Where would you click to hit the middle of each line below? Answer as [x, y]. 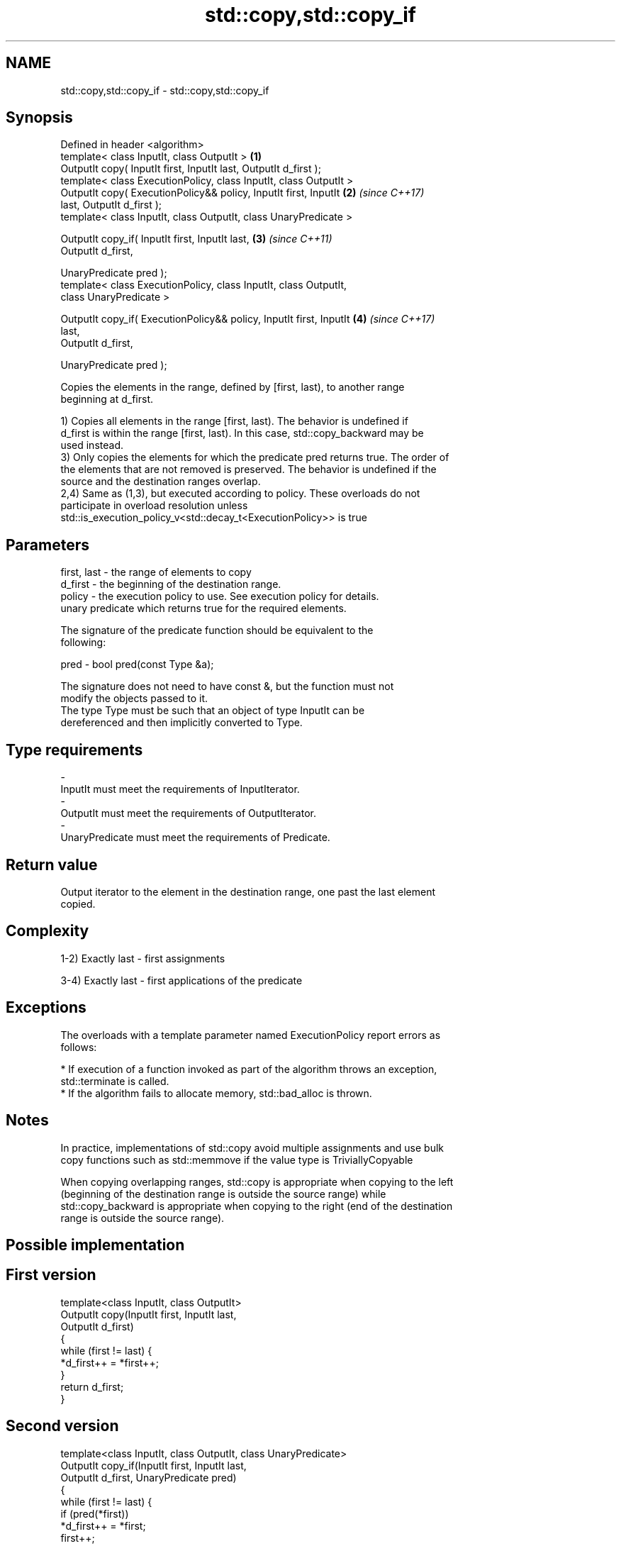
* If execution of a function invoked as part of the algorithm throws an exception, [249, 1069]
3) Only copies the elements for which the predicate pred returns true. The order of [255, 457]
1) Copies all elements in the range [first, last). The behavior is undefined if [234, 421]
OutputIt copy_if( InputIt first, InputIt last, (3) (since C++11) [196, 239]
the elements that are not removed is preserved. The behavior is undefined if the [248, 469]
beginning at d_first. [107, 399]
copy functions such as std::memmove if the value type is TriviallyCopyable [237, 1159]
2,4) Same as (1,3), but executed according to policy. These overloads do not [240, 494]
